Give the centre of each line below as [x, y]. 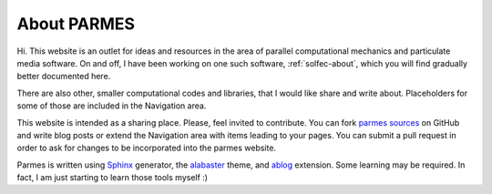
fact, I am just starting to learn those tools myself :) [113, 178]
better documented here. [64, 77]
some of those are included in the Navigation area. [112, 106]
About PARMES [76, 24]
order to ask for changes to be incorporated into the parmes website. [147, 148]
